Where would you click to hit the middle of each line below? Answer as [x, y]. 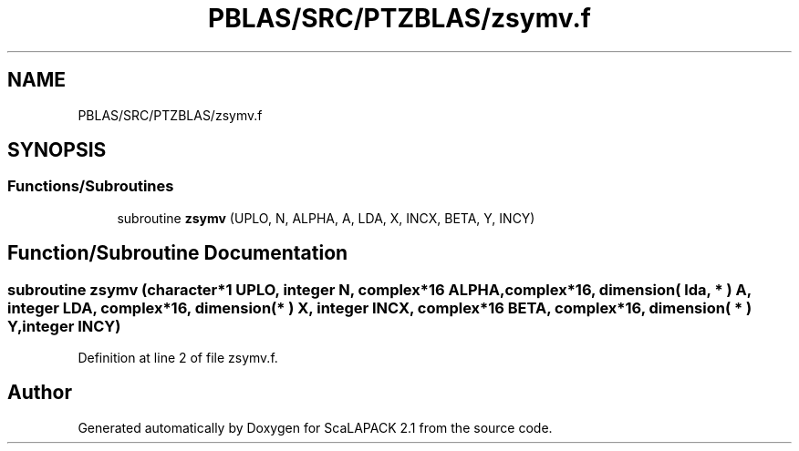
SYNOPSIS [57, 150]
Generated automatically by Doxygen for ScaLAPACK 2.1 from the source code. [315, 427]
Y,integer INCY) [64, 326]
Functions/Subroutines [91, 186]
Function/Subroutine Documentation [178, 253]
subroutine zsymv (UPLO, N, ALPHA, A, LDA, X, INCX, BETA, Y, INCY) [326, 218]
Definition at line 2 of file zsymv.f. [178, 358]
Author [40, 393]
